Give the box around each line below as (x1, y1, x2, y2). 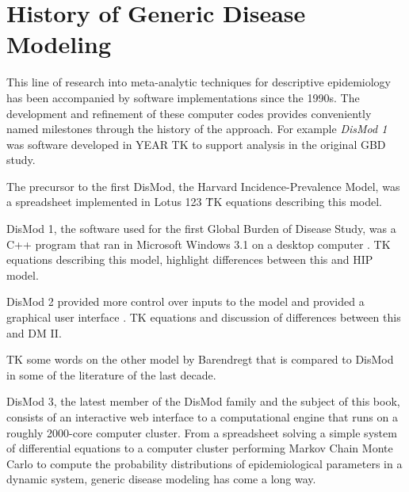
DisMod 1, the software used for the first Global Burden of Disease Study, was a (6, 220, 396, 237)
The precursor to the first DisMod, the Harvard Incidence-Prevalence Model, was (6, 177, 400, 194)
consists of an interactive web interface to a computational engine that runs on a (6, 409, 398, 425)
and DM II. (6, 324, 62, 341)
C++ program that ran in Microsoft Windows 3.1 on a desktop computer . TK (6, 235, 391, 252)
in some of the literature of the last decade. (6, 366, 216, 383)
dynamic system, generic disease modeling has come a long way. (6, 471, 316, 487)
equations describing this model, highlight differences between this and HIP (6, 251, 373, 268)
